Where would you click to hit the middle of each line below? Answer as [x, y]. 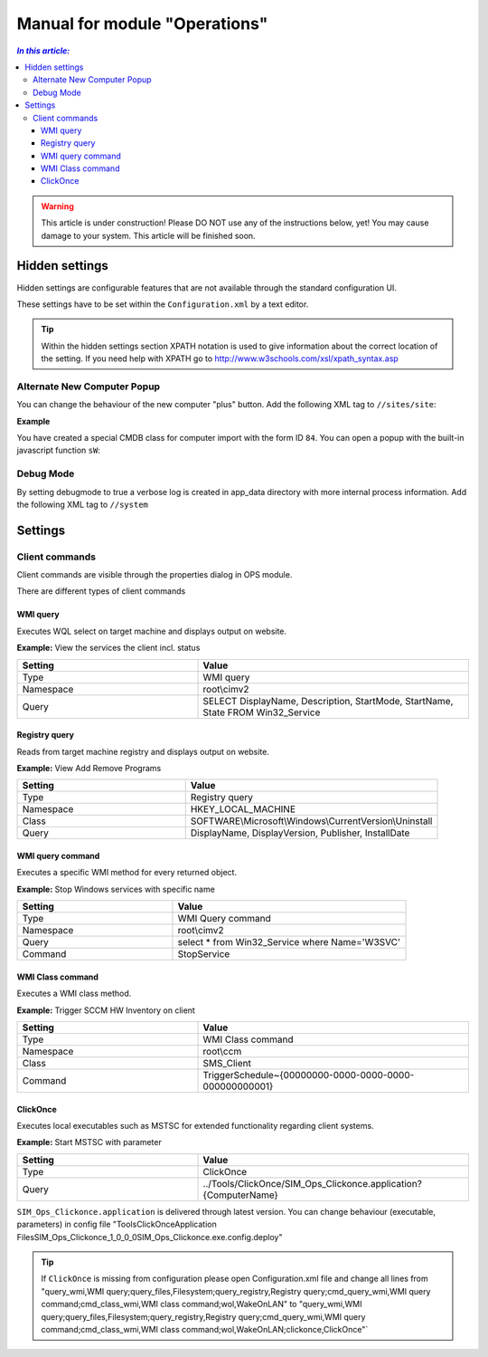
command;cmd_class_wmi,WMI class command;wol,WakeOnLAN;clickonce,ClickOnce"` [205, 1329]
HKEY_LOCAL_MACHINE [243, 809]
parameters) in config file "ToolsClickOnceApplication [117, 1224]
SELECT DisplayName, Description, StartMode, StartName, [328, 701]
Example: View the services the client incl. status [108, 648]
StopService [204, 954]
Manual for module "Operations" [142, 24]
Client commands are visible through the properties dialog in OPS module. [155, 575]
